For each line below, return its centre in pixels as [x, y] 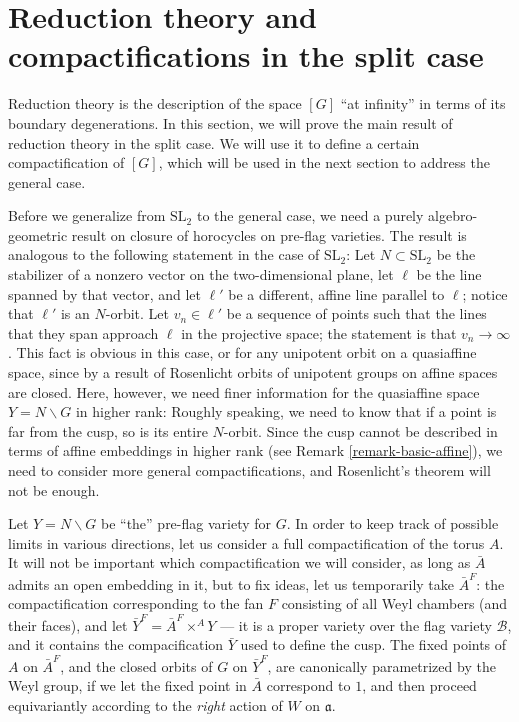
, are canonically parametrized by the [381, 665]
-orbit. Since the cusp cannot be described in [360, 430]
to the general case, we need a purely [310, 215]
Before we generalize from [87, 215]
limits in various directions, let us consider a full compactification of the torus [246, 542]
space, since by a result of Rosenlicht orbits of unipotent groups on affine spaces [253, 372]
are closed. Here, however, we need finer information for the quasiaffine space [244, 391]
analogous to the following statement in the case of [164, 254]
